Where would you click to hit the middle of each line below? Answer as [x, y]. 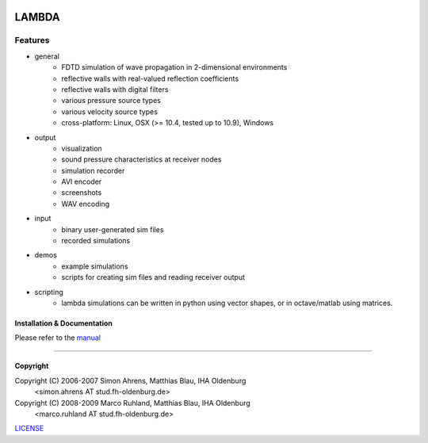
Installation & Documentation [63, 323]
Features [32, 40]
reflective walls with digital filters [115, 89]
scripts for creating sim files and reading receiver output [153, 277]
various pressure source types [111, 101]
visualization [82, 148]
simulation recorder [93, 170]
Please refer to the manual [57, 338]
